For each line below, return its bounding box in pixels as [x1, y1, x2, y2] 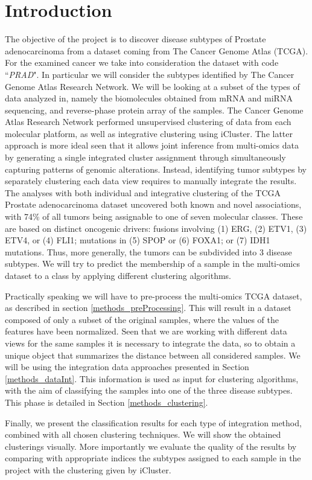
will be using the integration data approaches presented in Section [5, 360, 249, 373]
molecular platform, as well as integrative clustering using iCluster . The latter [5, 127, 293, 139]
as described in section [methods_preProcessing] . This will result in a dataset [5, 301, 291, 314]
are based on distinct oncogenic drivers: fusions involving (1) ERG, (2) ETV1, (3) [5, 222, 307, 234]
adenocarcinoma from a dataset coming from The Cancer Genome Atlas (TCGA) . [5, 44, 308, 57]
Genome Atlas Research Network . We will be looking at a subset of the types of [5, 80, 300, 92]
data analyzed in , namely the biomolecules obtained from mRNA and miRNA [5, 92, 293, 104]
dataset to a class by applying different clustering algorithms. [5, 269, 232, 281]
